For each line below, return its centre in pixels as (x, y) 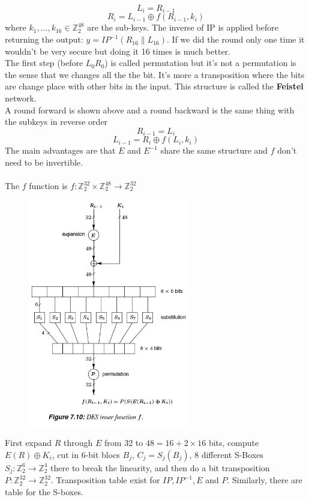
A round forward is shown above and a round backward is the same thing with (150, 110)
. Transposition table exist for (105, 480)
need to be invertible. (44, 162)
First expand (28, 443)
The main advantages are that (60, 150)
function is (48, 186)
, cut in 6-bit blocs (86, 454)
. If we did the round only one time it (236, 39)
